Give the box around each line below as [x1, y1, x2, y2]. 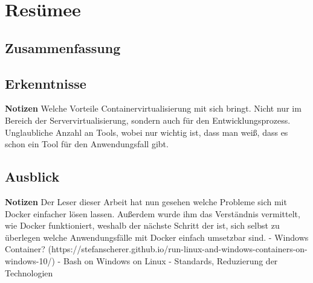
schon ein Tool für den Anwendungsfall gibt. [5, 138, 169, 150]
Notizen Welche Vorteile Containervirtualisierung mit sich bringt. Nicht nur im [5, 102, 302, 115]
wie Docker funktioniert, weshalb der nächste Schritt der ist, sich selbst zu [5, 219, 280, 232]
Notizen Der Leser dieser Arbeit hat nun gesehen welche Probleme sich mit [5, 195, 287, 208]
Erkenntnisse [5, 74, 86, 92]
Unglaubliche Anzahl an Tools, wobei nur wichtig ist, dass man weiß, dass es [5, 126, 288, 138]
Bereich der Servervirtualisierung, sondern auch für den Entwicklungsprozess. [5, 113, 291, 126]
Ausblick [5, 167, 60, 186]
